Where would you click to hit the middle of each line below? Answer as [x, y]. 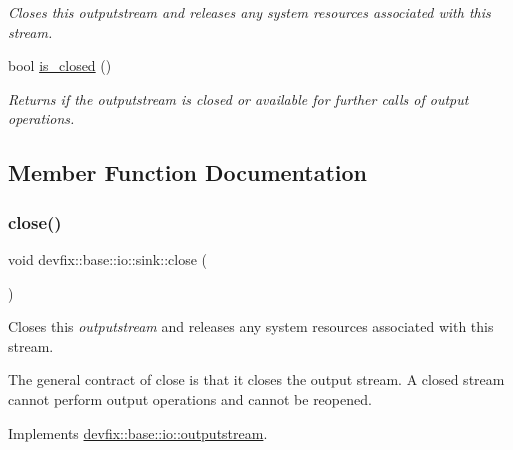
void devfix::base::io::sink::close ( [107, 258]
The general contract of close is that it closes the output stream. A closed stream [256, 379]
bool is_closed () [60, 65]
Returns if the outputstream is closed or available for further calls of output [238, 98]
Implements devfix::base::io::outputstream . [138, 432]
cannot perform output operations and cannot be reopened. [190, 398]
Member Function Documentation [188, 172]
